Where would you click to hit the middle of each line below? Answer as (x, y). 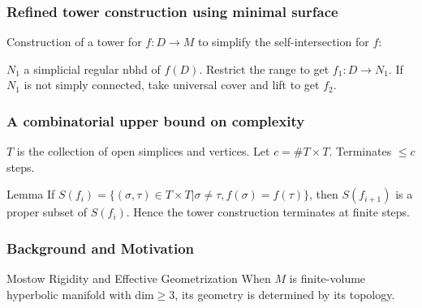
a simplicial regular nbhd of (92, 68)
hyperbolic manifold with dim (80, 294)
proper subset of (47, 212)
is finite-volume (327, 278)
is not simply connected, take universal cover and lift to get (172, 85)
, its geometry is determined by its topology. (285, 294)
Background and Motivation (101, 248)
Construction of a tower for (74, 42)
